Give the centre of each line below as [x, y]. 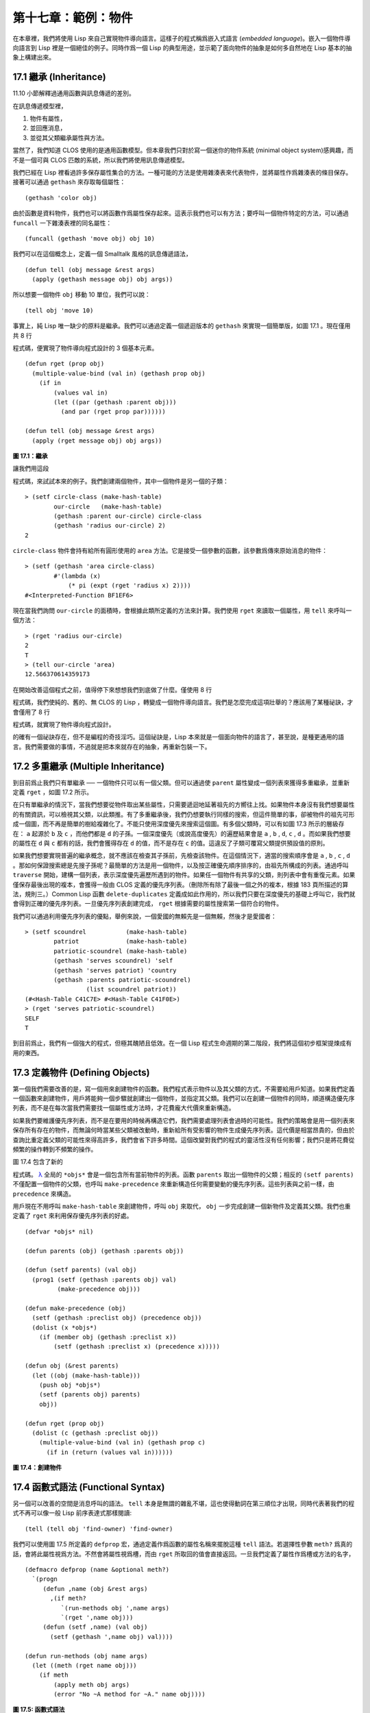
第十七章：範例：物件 [73, 18]
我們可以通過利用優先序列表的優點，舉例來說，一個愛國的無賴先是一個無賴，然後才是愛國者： [145, 916]
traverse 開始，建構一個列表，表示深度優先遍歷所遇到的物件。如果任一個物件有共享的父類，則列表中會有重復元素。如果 [184, 875]
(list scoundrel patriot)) [132, 989]
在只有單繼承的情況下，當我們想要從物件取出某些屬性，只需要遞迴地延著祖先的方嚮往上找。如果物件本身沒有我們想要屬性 [184, 804]
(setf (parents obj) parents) [89, 1395]
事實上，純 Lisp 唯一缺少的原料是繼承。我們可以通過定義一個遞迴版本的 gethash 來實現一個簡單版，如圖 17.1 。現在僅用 [182, 326]
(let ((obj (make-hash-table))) [86, 1375]
